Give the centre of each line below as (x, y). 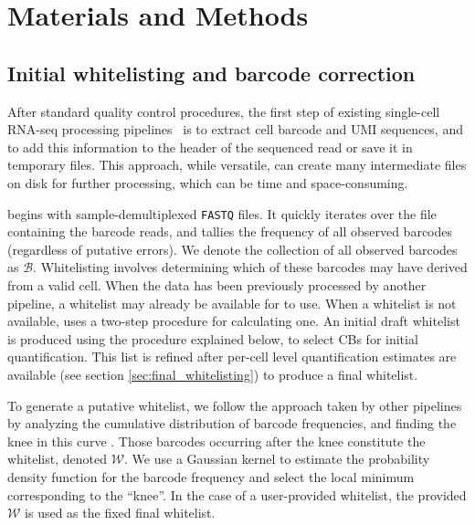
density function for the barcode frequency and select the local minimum (211, 476)
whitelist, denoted (57, 459)
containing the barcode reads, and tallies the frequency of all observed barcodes (230, 231)
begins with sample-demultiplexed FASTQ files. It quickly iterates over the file (222, 213)
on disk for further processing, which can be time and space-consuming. (208, 182)
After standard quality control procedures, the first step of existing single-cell (224, 111)
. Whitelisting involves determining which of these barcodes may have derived (250, 267)
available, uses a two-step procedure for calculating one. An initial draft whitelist (234, 321)
